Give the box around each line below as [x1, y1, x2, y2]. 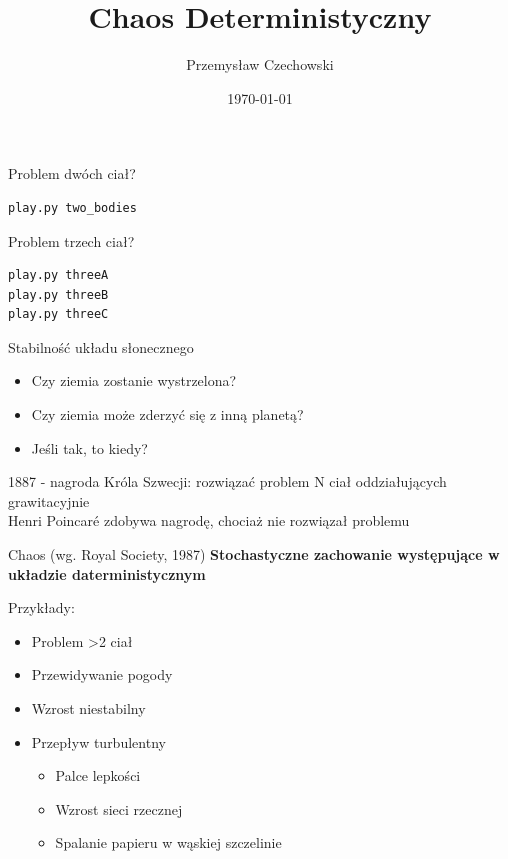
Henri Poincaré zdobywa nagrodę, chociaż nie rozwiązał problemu [8, 510, 410, 531]
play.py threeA [8, 268, 109, 283]
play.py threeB [8, 287, 109, 302]
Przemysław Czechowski [186, 54, 334, 75]
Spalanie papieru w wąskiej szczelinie [55, 832, 282, 853]
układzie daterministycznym [8, 563, 206, 584]
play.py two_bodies [8, 200, 137, 215]
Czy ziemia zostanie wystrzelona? [31, 370, 237, 391]
